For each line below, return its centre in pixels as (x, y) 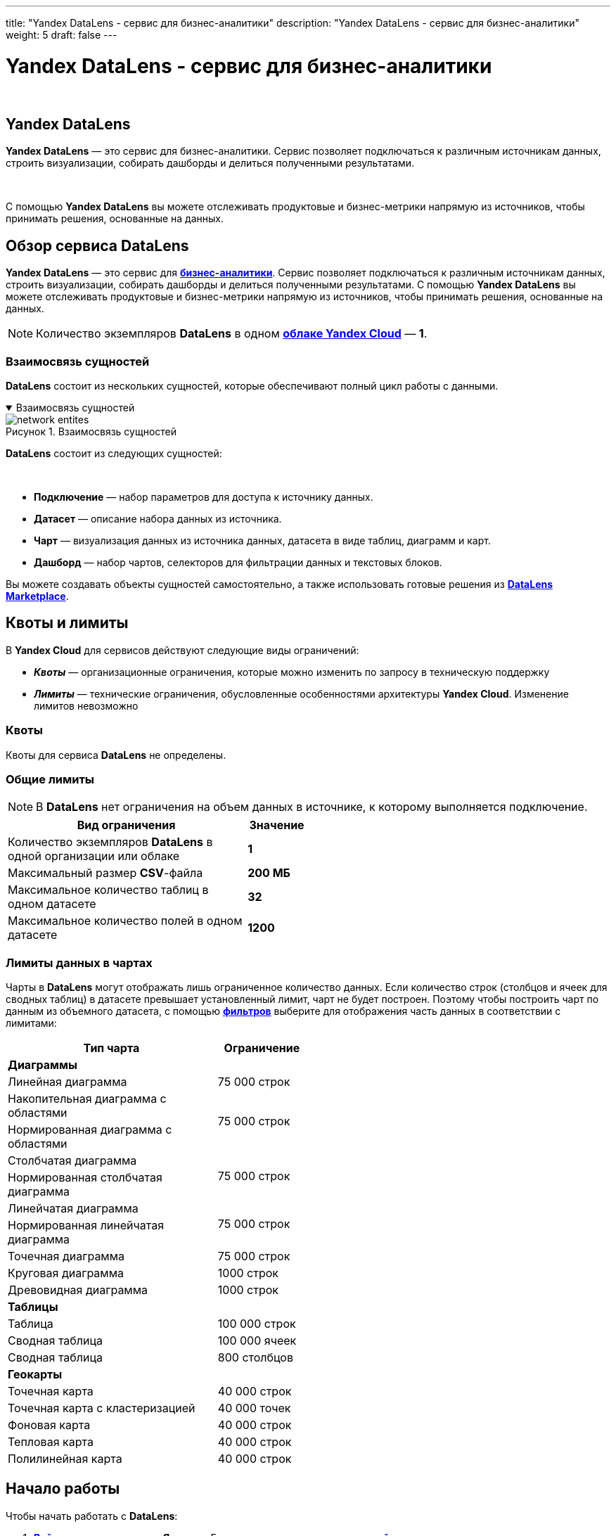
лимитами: (31, 1023)
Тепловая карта (51, 1442)
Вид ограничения (126, 825)
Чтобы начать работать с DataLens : (92, 1516)
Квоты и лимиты (67, 623)
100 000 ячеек (257, 1341)
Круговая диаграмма (66, 1273)
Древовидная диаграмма (78, 1290)
